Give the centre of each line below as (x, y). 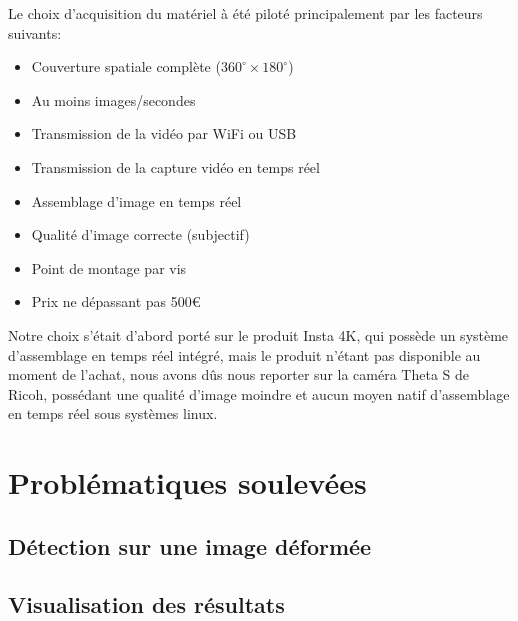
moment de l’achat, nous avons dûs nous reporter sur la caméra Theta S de (238, 374)
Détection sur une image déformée (190, 545)
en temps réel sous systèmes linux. (113, 413)
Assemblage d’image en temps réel (136, 200)
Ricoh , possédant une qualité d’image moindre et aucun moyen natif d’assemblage (259, 393)
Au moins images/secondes (113, 99)
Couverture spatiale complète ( (126, 66)
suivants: (35, 32)
